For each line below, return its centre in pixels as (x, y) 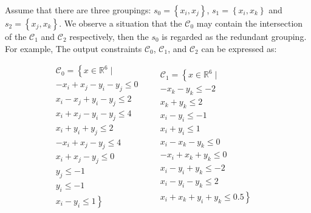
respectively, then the (109, 36)
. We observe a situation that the (121, 23)
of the (16, 36)
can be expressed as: (239, 48)
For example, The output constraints (73, 48)
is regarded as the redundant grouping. (234, 36)
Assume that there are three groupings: (78, 10)
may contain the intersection (250, 23)
